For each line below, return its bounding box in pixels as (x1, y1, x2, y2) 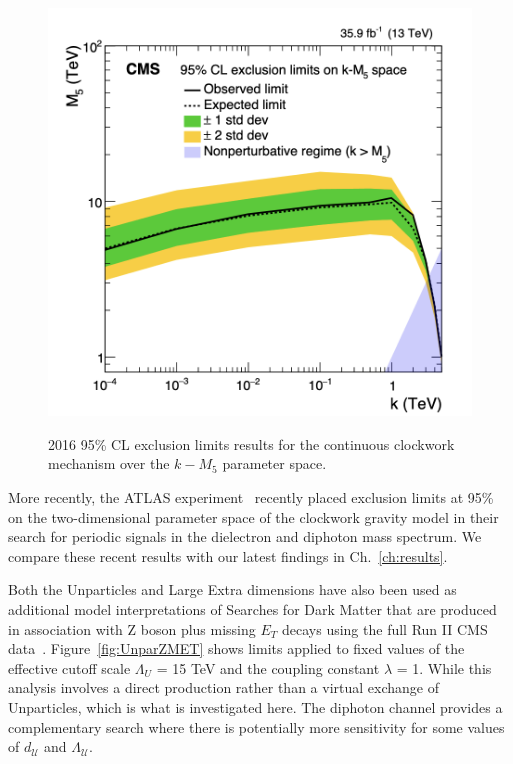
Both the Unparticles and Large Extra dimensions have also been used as (8, 579, 457, 600)
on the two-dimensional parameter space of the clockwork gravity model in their (8, 506, 499, 527)
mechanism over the (48, 453, 170, 474)
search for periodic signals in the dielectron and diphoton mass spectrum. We (8, 526, 482, 547)
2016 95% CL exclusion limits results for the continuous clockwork (48, 433, 455, 454)
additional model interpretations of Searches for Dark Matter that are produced (8, 598, 497, 619)
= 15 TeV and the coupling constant (156, 657, 380, 678)
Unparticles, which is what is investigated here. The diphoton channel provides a (8, 696, 503, 717)
